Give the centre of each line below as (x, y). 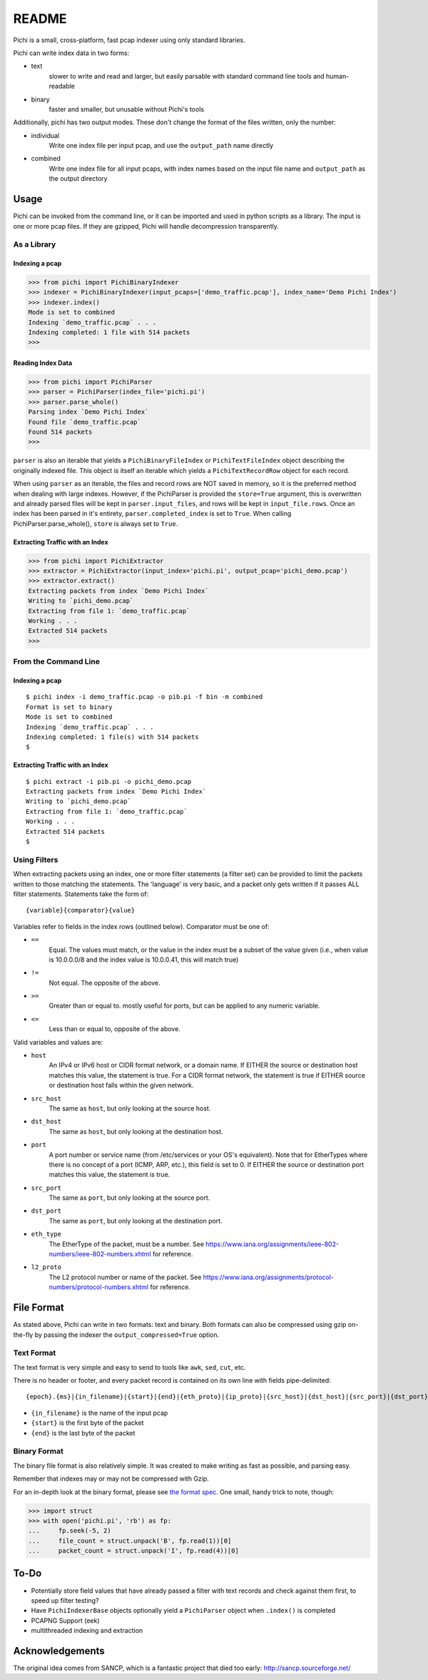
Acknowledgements (59, 1651)
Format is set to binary (69, 707)
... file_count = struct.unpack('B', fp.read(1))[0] (130, 1541)
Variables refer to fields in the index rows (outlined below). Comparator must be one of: (142, 926)
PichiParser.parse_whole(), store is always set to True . (96, 523)
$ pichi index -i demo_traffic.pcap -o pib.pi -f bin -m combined (144, 697)
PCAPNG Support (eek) (65, 1620)
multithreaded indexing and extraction (87, 1631)
